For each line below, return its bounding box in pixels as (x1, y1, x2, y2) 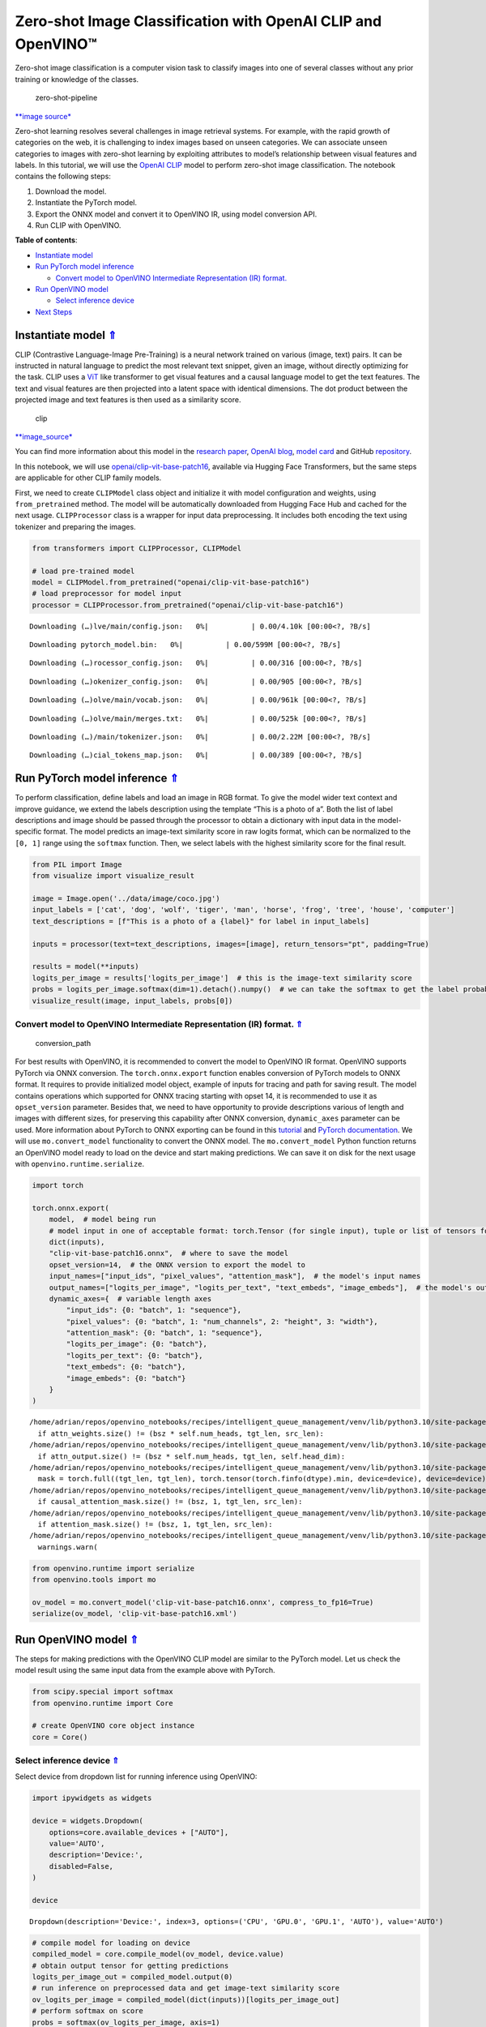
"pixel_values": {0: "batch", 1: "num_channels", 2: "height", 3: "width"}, (66, 1317, 378, 1326)
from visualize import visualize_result (32, 872, 194, 881)
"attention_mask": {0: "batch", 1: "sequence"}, (66, 1328, 263, 1338)
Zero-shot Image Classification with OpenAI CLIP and (15, 12, 382, 30)
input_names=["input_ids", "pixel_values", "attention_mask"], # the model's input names (49, 1271, 421, 1281)
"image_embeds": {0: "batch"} (66, 1373, 186, 1382)
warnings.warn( (37, 1542, 98, 1552)
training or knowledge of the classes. (15, 74, 139, 84)
